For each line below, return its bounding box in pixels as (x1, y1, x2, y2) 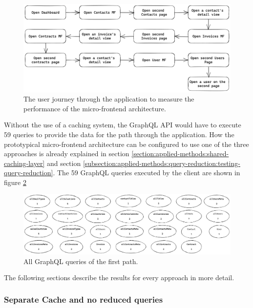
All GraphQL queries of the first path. (23, 256, 138, 266)
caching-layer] (4, 158, 45, 168)
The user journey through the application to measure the (23, 94, 194, 104)
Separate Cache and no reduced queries (4, 293, 163, 305)
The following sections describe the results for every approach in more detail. (4, 272, 234, 283)
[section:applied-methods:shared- (131, 148, 229, 159)
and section (46, 158, 81, 168)
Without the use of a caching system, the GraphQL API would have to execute (4, 120, 241, 130)
